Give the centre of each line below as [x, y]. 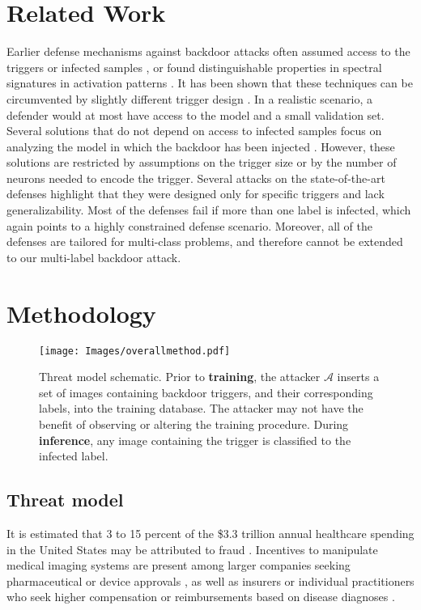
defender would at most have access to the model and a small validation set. [196, 114]
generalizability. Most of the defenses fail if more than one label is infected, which [209, 210]
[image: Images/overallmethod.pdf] [135, 351]
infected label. [74, 456]
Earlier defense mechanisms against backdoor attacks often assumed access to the [208, 51]
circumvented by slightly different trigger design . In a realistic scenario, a [190, 98]
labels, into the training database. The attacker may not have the [201, 408]
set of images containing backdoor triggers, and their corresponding [206, 392]
